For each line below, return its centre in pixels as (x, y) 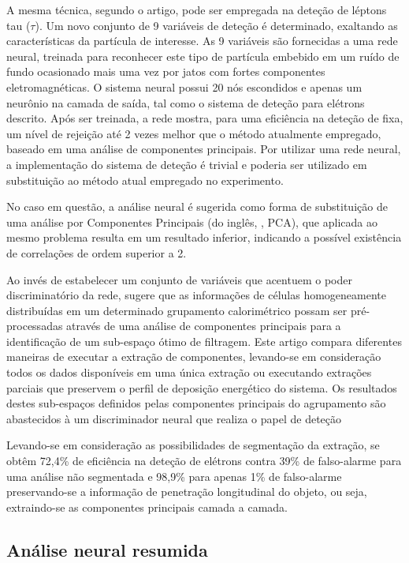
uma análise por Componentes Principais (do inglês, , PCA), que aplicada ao (192, 221)
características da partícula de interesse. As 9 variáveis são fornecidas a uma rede (202, 41)
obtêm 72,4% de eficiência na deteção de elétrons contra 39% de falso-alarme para (204, 461)
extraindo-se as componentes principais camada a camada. (147, 507)
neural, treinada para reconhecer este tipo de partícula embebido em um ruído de (203, 56)
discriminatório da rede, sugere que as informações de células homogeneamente (196, 295)
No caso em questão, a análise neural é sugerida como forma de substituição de (197, 206)
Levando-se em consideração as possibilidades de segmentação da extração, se (193, 445)
